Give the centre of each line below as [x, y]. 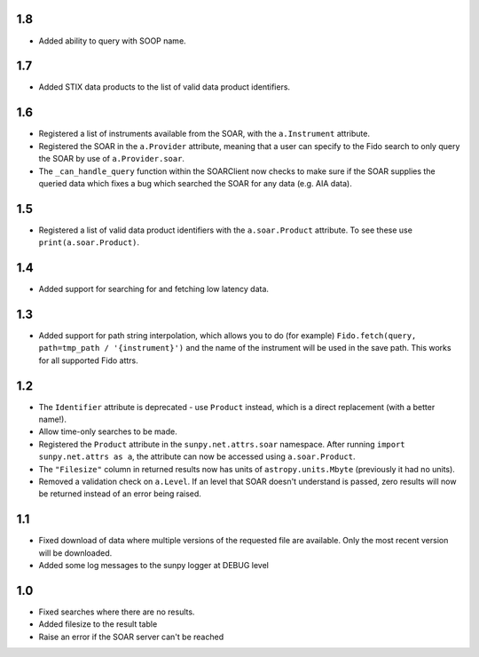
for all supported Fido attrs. [89, 360]
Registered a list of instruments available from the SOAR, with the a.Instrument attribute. [204, 134]
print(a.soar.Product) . [89, 242]
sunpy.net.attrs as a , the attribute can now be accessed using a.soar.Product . [197, 456]
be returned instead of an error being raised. [120, 494]
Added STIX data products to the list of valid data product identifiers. [165, 87]
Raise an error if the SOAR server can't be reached [131, 637]
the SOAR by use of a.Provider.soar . [112, 159]
